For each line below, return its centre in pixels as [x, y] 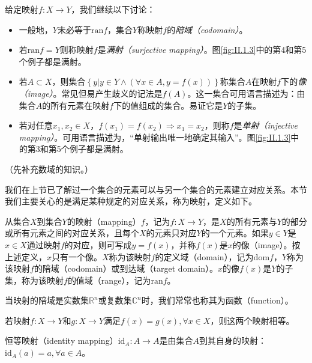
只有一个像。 [77, 256]
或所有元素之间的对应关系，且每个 [72, 233]
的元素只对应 [171, 233]
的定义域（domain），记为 [204, 256]
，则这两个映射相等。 [252, 320]
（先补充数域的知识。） [49, 169]
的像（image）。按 [266, 244]
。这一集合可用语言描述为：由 [246, 93]
